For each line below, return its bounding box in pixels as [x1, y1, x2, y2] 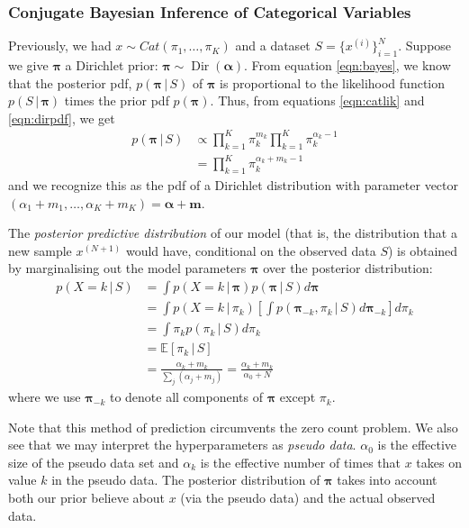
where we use [8, 387, 81, 406]
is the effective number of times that [200, 452, 401, 471]
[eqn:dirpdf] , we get [8, 108, 115, 127]
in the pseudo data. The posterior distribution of [51, 470, 320, 489]
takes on [416, 452, 462, 471]
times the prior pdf [64, 91, 169, 110]
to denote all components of [109, 387, 263, 406]
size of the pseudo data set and [8, 452, 179, 471]
